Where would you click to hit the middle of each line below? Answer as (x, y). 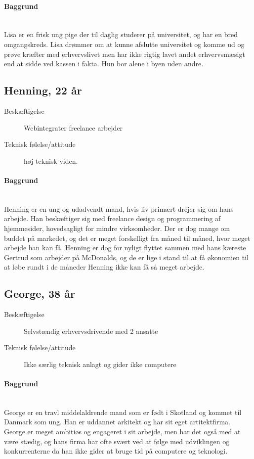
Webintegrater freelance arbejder (73, 127)
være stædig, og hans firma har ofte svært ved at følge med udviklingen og (117, 441)
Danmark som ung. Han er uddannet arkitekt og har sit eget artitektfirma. (117, 422)
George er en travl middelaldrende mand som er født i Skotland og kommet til (123, 412)
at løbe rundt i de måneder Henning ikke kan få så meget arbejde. (104, 267)
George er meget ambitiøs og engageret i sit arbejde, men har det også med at (122, 432)
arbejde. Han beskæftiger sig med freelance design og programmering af (112, 218)
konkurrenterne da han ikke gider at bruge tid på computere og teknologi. (116, 451)
